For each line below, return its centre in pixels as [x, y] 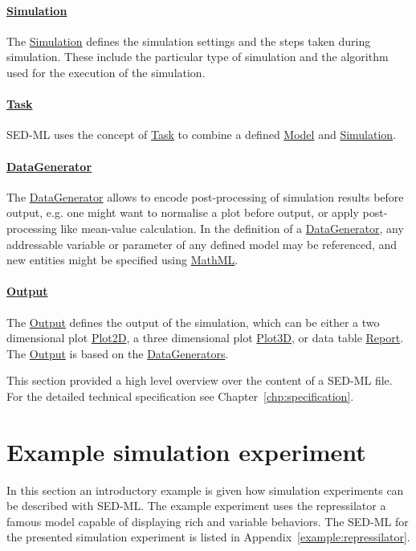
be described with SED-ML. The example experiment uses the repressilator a [196, 506]
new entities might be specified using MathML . [122, 260]
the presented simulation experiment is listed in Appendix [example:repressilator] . [208, 537]
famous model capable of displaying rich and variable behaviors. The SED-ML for [208, 521]
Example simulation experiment [186, 451]
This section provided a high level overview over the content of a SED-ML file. [200, 380]
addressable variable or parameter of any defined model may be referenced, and [202, 244]
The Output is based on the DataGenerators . [118, 353]
